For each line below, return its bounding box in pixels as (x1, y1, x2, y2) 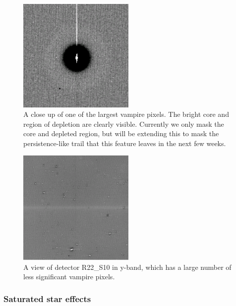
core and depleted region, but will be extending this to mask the (23, 128, 219, 139)
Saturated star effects (3, 292, 91, 305)
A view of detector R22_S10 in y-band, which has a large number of (23, 261, 232, 272)
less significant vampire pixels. (23, 271, 115, 282)
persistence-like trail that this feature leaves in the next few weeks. (23, 138, 226, 149)
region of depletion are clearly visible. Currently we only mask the (23, 118, 224, 129)
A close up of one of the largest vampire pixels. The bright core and (23, 109, 229, 119)
